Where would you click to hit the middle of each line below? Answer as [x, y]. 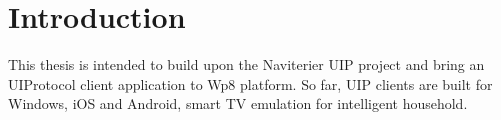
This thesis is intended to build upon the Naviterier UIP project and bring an [246, 64]
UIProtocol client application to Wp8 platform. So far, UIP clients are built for [250, 83]
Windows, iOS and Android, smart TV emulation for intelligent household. [238, 103]
